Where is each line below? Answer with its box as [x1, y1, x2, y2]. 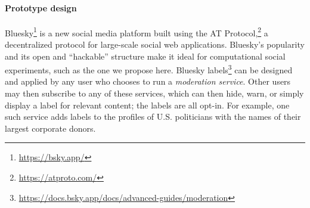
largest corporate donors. [5, 122, 96, 134]
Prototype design [5, 1, 77, 14]
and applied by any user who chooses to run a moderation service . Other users [5, 75, 291, 88]
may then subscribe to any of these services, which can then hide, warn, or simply [5, 87, 304, 100]
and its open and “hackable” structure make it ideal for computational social [5, 49, 286, 62]
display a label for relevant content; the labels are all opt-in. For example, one [5, 98, 290, 111]
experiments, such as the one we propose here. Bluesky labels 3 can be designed [5, 62, 293, 76]
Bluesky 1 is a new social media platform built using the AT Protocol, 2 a [5, 24, 268, 39]
